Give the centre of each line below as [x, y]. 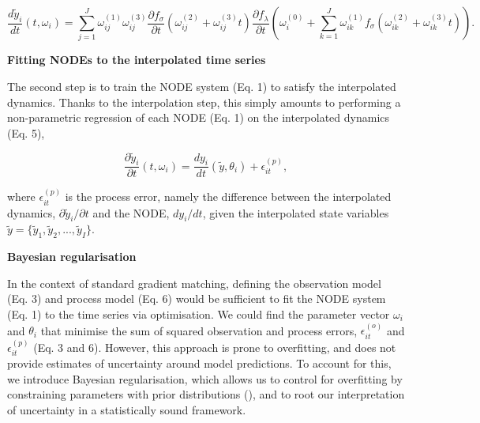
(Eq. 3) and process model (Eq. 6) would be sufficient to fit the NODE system [197, 298]
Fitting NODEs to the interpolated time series [137, 60]
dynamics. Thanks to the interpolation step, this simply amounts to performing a [204, 102]
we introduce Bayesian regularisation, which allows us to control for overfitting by [205, 378]
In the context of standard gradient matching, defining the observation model [194, 283]
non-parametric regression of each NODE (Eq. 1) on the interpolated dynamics [199, 117]
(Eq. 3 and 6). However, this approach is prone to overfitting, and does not [215, 347]
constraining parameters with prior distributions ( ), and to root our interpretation [206, 394]
